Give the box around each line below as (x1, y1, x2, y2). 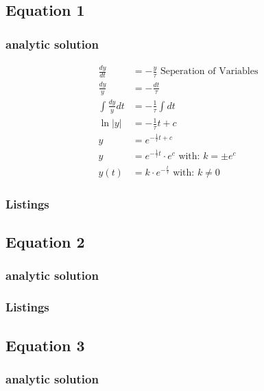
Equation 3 (5, 334, 85, 355)
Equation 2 (5, 231, 85, 252)
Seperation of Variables (160, 67, 259, 77)
